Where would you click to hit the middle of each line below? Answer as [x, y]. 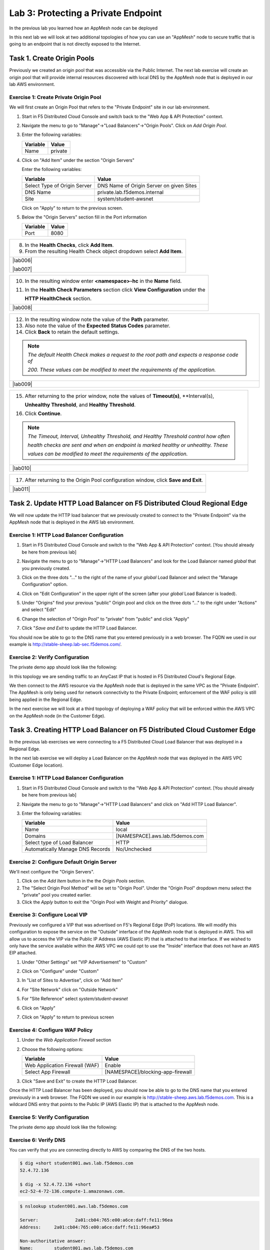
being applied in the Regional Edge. [46, 699]
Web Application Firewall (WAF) [62, 1065]
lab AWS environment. [32, 84]
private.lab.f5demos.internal [130, 192]
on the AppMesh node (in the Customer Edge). [57, 715]
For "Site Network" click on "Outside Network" [70, 989]
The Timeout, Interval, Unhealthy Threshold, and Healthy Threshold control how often [129, 436]
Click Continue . [43, 413]
